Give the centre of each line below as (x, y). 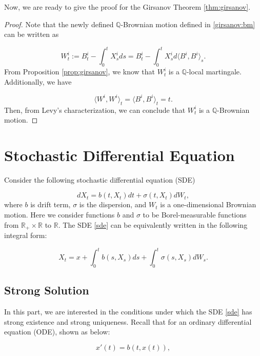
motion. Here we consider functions (59, 215)
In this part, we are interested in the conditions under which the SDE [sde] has (128, 312)
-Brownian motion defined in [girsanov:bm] (188, 24)
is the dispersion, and (113, 204)
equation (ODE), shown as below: (57, 332)
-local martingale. (214, 72)
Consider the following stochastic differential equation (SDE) (100, 179)
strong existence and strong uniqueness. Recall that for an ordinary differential (128, 321)
